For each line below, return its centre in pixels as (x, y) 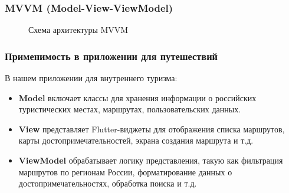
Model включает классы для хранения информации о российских (137, 97)
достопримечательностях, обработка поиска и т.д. (108, 183)
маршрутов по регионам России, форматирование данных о (125, 172)
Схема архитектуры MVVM (78, 30)
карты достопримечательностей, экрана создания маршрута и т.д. (136, 140)
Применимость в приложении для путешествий (111, 56)
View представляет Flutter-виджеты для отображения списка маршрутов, (152, 129)
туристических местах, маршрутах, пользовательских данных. (130, 109)
